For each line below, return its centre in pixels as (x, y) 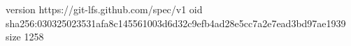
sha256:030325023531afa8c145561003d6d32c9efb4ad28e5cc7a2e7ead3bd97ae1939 (176, 23)
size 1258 (25, 37)
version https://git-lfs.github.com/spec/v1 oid (104, 9)
